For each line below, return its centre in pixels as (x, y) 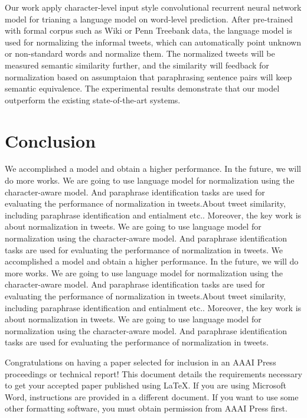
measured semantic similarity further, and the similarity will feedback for (137, 65)
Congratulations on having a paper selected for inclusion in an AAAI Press (141, 362)
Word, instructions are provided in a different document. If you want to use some (152, 396)
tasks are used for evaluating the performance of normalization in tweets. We (144, 249)
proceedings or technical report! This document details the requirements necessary (153, 373)
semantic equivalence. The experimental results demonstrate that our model (142, 88)
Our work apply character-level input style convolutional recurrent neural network (153, 7)
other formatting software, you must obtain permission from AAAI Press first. (146, 408)
